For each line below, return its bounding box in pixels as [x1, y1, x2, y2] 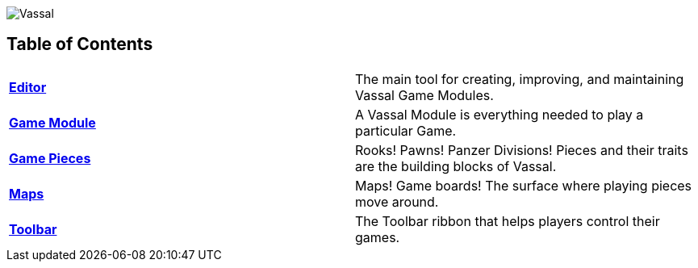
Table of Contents [6, 34, 153, 55]
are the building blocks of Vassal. [355, 157, 557, 174]
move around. [355, 193, 439, 210]
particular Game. [355, 122, 457, 139]
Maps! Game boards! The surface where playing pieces [355, 177, 692, 194]
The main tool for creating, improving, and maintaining [355, 70, 684, 87]
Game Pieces [9, 149, 91, 166]
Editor [9, 78, 47, 95]
